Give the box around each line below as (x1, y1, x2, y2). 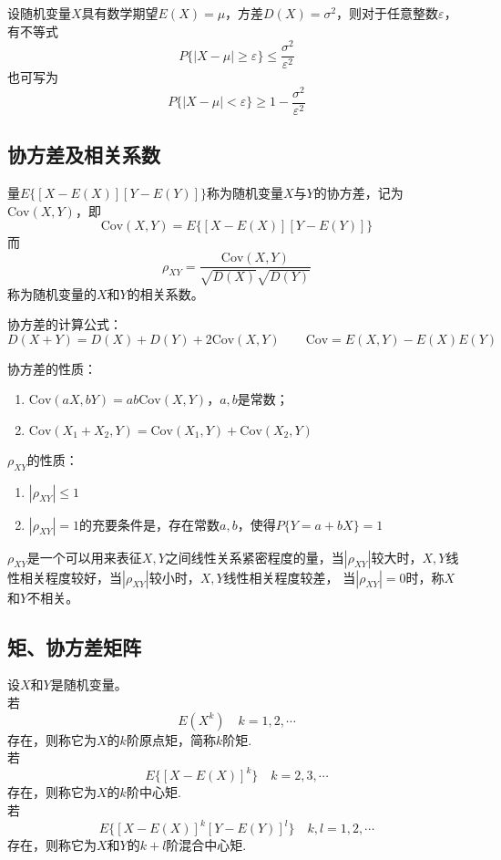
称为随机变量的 (7, 284, 97, 303)
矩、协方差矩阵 (7, 632, 141, 660)
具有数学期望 (81, 4, 158, 22)
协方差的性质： (7, 358, 97, 378)
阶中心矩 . (126, 782, 181, 802)
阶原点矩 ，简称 (126, 730, 216, 749)
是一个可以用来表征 (26, 547, 142, 566)
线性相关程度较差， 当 (223, 567, 356, 586)
